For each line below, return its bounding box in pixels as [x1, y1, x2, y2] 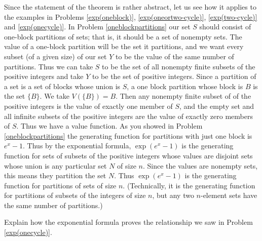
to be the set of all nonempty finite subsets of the [102, 61, 255, 71]
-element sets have [200, 190, 257, 200]
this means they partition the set [4, 170, 106, 181]
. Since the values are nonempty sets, [142, 160, 258, 171]
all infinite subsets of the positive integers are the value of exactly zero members [4, 110, 253, 121]
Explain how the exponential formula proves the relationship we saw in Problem [4, 217, 253, 227]
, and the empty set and [179, 100, 254, 111]
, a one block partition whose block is [127, 81, 243, 91]
